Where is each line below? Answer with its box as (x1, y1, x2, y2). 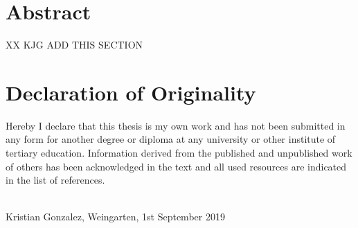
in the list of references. (6, 173, 105, 187)
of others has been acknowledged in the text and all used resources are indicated (6, 159, 347, 173)
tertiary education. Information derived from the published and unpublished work (6, 146, 352, 160)
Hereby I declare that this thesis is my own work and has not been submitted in (6, 118, 346, 132)
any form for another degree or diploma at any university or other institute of (6, 132, 336, 146)
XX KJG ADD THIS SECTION (6, 37, 143, 52)
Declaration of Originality (6, 78, 256, 106)
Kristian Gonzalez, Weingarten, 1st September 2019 (6, 209, 225, 224)
